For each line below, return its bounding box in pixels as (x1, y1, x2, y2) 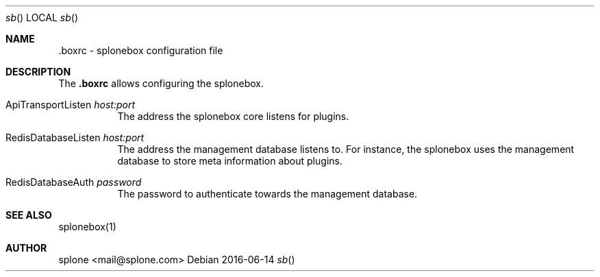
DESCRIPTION (5, 66, 71, 77)
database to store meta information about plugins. (117, 155, 342, 167)
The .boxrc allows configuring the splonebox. (58, 77, 264, 89)
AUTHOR (5, 242, 47, 254)
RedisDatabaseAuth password (5, 176, 142, 188)
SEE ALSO (5, 209, 52, 221)
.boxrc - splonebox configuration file (58, 45, 223, 56)
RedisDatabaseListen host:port (5, 132, 145, 143)
